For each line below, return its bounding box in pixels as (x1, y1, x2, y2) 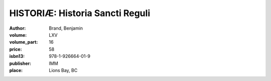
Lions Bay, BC (49, 67, 78, 73)
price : (9, 46, 22, 52)
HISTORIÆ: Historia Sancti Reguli (9, 8, 151, 19)
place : (9, 67, 23, 73)
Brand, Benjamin (49, 25, 83, 31)
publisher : (9, 60, 32, 66)
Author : (9, 25, 26, 31)
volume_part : (9, 39, 38, 45)
